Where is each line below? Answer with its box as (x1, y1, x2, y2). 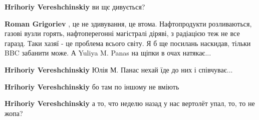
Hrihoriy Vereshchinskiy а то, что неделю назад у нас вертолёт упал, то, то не (5, 98, 255, 108)
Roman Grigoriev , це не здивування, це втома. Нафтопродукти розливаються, (5, 18, 252, 28)
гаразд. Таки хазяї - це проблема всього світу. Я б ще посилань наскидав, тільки (5, 37, 251, 48)
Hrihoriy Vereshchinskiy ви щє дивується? (5, 1, 145, 11)
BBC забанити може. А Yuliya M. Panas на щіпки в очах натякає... (5, 47, 211, 58)
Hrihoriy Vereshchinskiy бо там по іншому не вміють (5, 81, 179, 91)
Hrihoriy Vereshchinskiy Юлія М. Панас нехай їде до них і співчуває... (5, 64, 233, 74)
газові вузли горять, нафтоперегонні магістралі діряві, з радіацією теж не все (5, 28, 240, 38)
